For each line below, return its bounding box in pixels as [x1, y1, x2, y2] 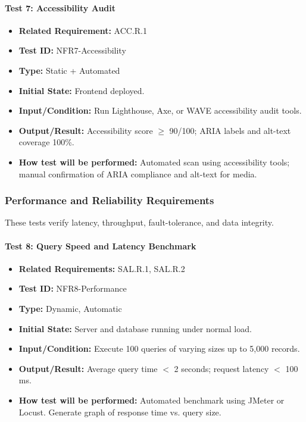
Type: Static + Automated [18, 64, 120, 76]
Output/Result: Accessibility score [18, 124, 153, 136]
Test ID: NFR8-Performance [18, 282, 127, 295]
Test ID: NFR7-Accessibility [18, 44, 126, 57]
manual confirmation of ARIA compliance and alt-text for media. [18, 167, 257, 180]
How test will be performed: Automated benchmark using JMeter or [18, 393, 285, 406]
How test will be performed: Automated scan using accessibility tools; [18, 155, 290, 168]
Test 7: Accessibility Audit [5, 1, 116, 14]
